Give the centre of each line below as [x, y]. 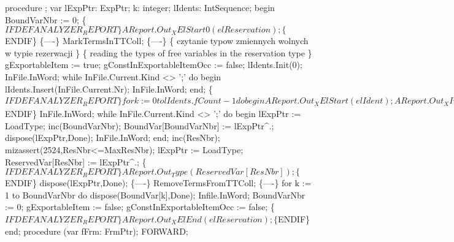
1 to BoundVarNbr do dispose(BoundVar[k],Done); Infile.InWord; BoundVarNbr [155, 195]
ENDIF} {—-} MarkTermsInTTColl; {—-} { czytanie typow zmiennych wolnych [157, 41]
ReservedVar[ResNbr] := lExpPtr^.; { [76, 161]
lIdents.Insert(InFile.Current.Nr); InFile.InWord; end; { [109, 89]
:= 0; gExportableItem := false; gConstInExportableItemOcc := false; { [140, 207]
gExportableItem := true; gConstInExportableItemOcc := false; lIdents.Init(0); [154, 65]
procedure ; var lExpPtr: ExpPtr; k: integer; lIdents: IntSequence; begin [140, 7]
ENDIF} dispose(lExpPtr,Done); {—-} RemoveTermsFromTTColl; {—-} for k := [158, 183]
